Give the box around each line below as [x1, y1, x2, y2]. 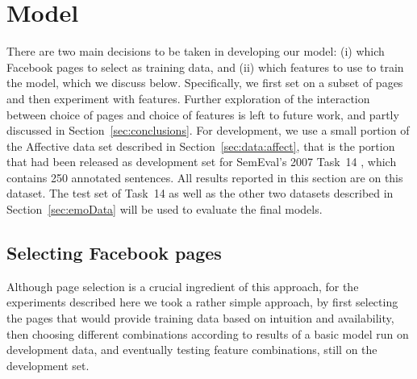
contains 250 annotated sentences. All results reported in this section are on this [6, 169, 403, 185]
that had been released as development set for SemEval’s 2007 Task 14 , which [6, 153, 397, 170]
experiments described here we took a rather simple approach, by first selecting [6, 294, 398, 310]
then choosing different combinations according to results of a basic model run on [6, 325, 409, 342]
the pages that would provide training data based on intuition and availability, [6, 310, 394, 327]
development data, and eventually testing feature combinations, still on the [6, 341, 377, 358]
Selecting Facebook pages [6, 240, 222, 265]
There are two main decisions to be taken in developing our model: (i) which [6, 43, 385, 60]
